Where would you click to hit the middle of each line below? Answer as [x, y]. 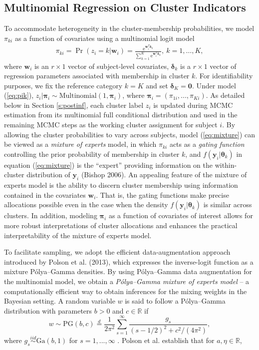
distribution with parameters [48, 310]
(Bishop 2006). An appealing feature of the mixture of [164, 175]
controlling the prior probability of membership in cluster [92, 154]
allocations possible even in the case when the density [86, 204]
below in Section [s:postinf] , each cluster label [74, 105]
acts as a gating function [207, 144]
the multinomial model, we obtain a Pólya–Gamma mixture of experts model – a [127, 281]
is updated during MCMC [193, 105]
